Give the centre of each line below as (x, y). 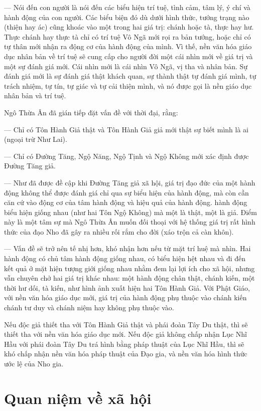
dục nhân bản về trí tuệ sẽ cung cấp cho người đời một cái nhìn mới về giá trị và (128, 56)
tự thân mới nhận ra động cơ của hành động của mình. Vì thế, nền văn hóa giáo (128, 46)
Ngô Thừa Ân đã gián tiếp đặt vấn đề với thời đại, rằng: (91, 112)
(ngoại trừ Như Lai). (36, 139)
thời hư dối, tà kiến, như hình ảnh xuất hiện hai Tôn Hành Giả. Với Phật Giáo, (127, 287)
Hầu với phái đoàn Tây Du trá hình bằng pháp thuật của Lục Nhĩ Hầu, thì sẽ (124, 344)
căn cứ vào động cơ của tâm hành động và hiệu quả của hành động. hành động (126, 202)
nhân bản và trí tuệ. (35, 95)
